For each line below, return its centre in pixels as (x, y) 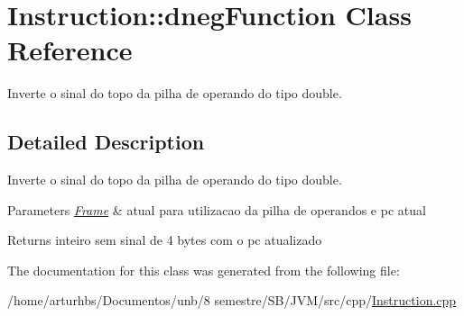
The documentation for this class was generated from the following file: (204, 270)
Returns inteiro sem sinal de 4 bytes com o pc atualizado (165, 240)
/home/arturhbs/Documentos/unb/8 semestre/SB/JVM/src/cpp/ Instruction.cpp (232, 300)
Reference (70, 50)
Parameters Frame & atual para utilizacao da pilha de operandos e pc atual (217, 209)
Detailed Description (106, 142)
